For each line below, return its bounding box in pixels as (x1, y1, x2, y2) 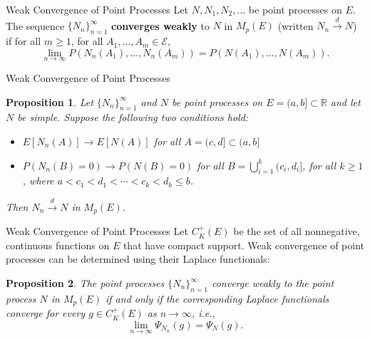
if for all (6, 33, 41, 48)
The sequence (6, 18, 65, 33)
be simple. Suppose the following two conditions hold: (17, 110, 249, 125)
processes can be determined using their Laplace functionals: (6, 251, 270, 266)
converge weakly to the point (211, 276, 334, 290)
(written (277, 18, 314, 33)
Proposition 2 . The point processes (6, 276, 165, 290)
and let (330, 94, 361, 109)
